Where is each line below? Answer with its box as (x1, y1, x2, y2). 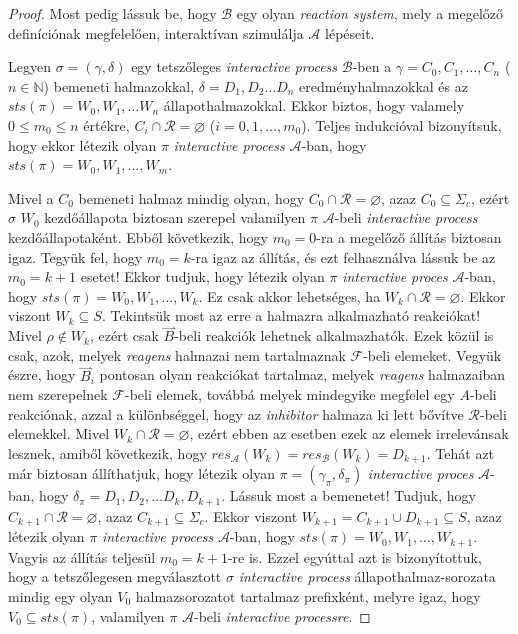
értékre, (83, 114, 130, 135)
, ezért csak (89, 325, 159, 346)
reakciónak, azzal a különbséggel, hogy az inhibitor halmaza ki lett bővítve (8, 403, 464, 424)
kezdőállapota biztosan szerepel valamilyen (44, 207, 306, 228)
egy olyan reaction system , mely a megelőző (236, 3, 504, 23)
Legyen (8, 56, 51, 77)
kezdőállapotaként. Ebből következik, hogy (8, 226, 268, 247)
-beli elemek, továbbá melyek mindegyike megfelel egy (124, 384, 455, 405)
